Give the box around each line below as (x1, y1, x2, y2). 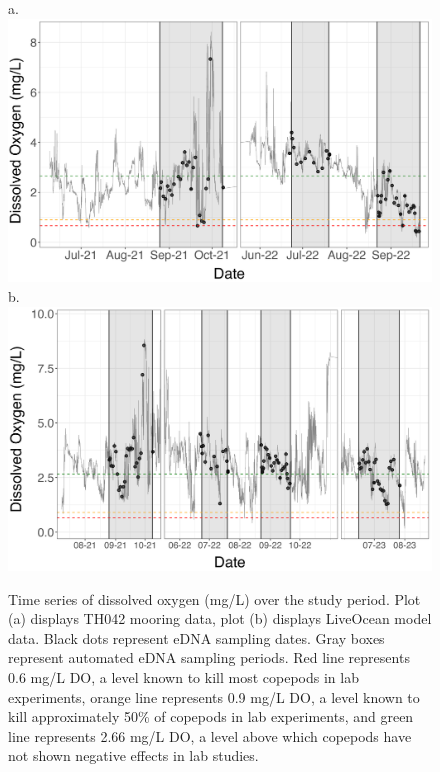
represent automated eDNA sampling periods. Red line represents (8, 647, 410, 668)
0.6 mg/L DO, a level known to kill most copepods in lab (8, 667, 359, 688)
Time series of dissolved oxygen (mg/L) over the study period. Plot (8, 588, 421, 609)
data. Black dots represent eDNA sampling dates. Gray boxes (8, 627, 385, 648)
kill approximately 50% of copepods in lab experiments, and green (8, 706, 414, 727)
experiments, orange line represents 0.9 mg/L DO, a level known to (8, 686, 420, 707)
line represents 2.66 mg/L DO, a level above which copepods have (8, 725, 412, 746)
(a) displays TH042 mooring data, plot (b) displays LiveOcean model (8, 608, 432, 629)
